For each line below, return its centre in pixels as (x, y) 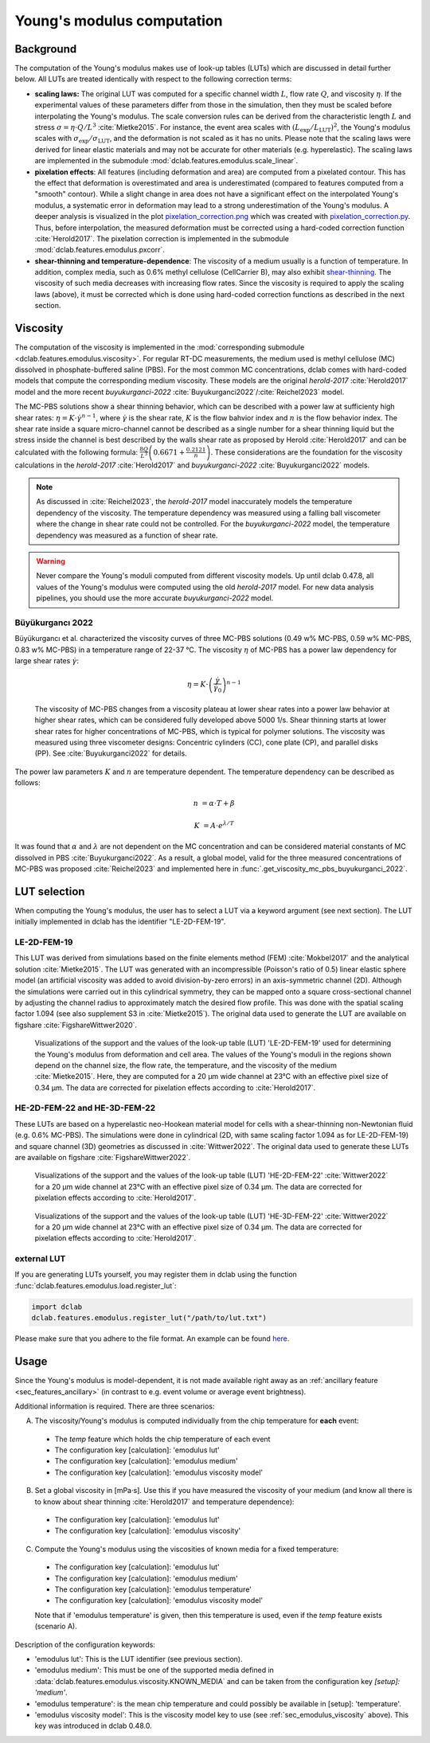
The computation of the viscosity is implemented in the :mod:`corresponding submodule (160, 347)
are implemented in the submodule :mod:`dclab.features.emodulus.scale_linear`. (166, 161)
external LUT (40, 1259)
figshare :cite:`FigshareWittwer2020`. (76, 1025)
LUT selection (50, 891)
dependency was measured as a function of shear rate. (127, 535)
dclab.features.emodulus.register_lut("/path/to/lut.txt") (149, 1318)
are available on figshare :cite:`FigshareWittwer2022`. (103, 1157)
